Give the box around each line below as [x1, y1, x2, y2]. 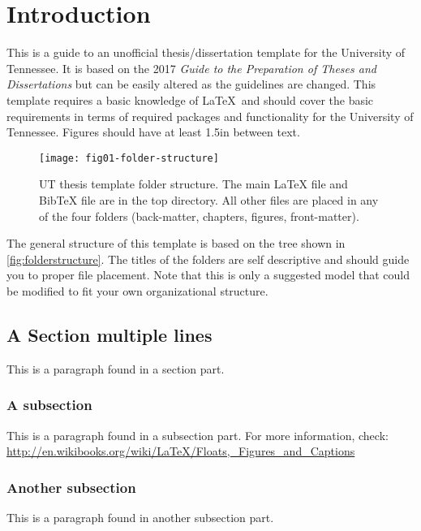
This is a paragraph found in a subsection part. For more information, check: [6, 426, 389, 443]
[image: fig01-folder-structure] [39, 152, 219, 164]
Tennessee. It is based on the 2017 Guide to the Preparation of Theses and [6, 59, 376, 76]
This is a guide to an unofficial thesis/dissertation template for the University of [6, 44, 406, 61]
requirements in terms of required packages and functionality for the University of [6, 107, 414, 124]
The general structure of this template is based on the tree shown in [6, 235, 346, 252]
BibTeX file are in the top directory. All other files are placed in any [39, 191, 379, 208]
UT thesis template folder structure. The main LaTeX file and [39, 175, 348, 192]
